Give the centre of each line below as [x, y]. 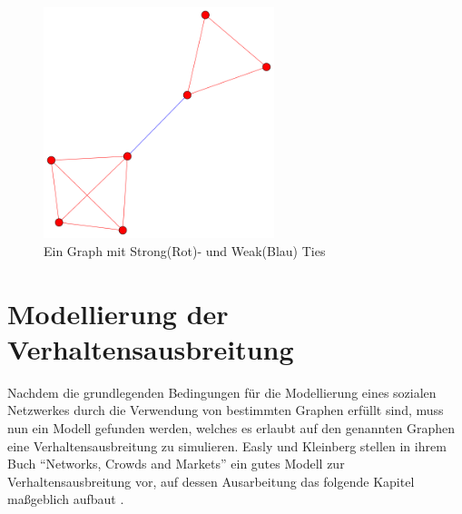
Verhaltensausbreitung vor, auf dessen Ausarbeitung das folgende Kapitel [211, 481]
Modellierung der [118, 313]
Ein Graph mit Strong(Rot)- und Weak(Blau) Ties [185, 250]
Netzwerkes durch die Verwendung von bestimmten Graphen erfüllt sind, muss [226, 410]
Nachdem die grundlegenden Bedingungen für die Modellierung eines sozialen [222, 392]
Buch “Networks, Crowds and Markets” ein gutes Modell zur [176, 464]
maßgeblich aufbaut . [66, 499]
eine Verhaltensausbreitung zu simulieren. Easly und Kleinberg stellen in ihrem [227, 445]
